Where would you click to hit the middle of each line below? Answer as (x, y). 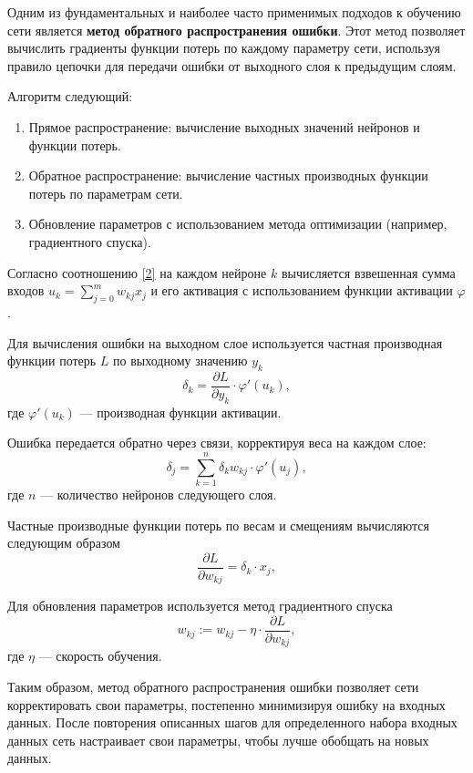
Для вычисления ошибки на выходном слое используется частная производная (225, 342)
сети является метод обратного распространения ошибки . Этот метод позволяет (236, 30)
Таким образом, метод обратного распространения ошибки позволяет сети (213, 687)
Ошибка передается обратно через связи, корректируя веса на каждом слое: (217, 443)
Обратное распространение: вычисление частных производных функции (228, 175)
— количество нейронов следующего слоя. (159, 495)
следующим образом (64, 543)
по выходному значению (180, 361)
